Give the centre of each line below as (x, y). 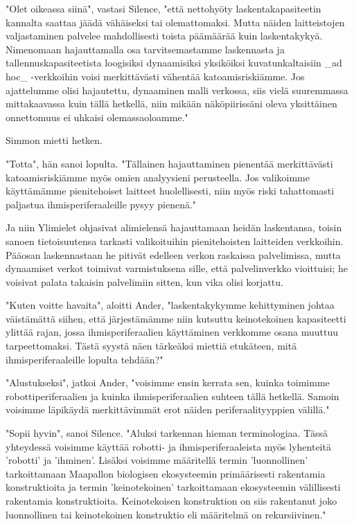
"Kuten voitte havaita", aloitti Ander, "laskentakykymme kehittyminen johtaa (170, 305)
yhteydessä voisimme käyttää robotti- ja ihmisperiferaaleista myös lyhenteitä (168, 446)
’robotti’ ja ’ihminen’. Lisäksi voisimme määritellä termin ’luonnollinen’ (157, 460)
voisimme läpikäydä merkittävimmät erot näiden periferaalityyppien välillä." (168, 409)
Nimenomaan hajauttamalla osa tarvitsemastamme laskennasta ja (145, 49)
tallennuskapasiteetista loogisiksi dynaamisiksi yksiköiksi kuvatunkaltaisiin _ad (174, 63)
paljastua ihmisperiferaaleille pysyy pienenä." (101, 204)
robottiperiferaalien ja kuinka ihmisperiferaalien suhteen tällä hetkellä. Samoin (172, 396)
